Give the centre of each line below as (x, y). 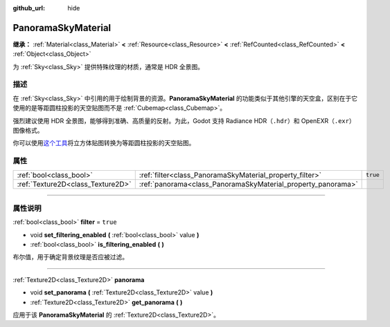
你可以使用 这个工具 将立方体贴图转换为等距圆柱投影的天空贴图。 (104, 143)
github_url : (29, 8)
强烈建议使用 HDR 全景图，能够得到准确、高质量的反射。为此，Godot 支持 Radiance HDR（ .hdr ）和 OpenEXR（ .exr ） (184, 120)
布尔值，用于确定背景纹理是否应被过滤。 (70, 257)
